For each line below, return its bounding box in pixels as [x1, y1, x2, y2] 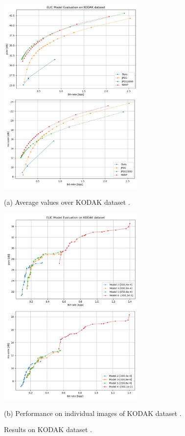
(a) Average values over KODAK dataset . [4, 196, 130, 207]
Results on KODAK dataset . [4, 424, 92, 435]
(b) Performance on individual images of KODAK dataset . [4, 408, 182, 418]
